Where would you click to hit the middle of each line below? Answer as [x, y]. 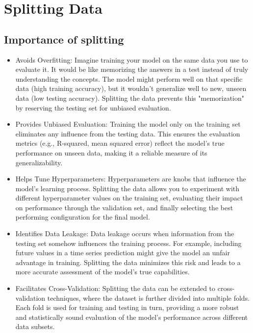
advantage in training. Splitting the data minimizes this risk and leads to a [128, 262]
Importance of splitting [64, 39]
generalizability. [39, 162]
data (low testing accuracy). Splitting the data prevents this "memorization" [130, 98]
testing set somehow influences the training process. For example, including [128, 243]
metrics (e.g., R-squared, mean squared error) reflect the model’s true [120, 143]
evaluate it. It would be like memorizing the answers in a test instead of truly [132, 69]
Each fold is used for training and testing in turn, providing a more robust [127, 307]
